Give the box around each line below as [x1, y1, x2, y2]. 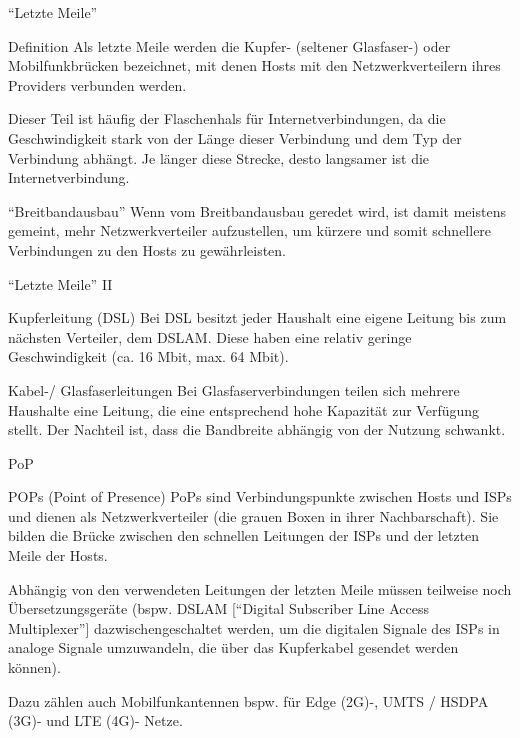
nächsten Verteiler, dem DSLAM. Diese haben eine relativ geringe [8, 326, 412, 347]
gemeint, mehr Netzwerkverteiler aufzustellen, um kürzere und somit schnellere [8, 220, 492, 241]
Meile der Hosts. [8, 545, 108, 566]
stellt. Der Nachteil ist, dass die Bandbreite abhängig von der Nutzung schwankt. [8, 419, 506, 440]
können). [8, 657, 61, 678]
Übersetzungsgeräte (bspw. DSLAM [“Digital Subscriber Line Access [8, 598, 429, 619]
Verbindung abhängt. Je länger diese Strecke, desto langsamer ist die [8, 147, 430, 168]
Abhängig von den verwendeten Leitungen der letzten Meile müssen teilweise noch [8, 578, 512, 599]
